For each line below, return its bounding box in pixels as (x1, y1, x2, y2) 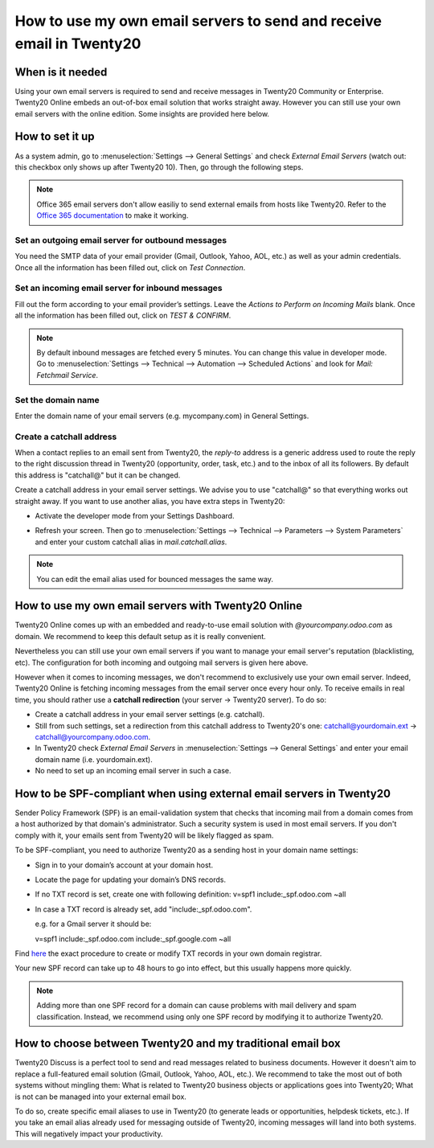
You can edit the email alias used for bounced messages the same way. (36, 574, 273, 584)
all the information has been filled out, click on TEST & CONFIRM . (14, 310, 231, 321)
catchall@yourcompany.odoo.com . (35, 732, 151, 741)
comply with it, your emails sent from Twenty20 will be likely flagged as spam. (14, 830, 274, 840)
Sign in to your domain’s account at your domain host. (35, 860, 213, 870)
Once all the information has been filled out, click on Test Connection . (14, 262, 246, 273)
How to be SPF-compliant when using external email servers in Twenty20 (14, 786, 391, 800)
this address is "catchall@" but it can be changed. (14, 470, 181, 480)
